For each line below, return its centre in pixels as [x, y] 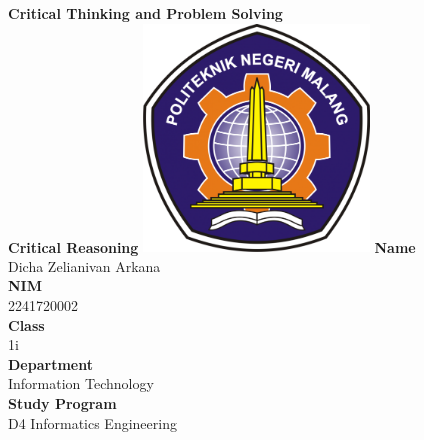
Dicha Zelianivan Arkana [84, 265]
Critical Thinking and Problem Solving [145, 13]
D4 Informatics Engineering [92, 422]
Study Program [62, 402]
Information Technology [81, 383]
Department [50, 363]
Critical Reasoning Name [212, 246]
